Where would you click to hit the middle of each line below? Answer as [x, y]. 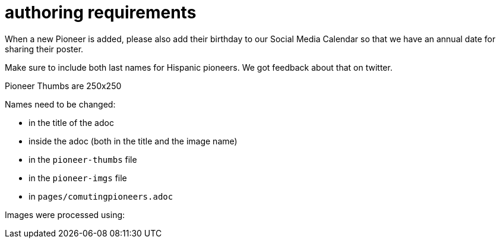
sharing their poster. [44, 49]
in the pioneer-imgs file [78, 178]
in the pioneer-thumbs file [83, 159]
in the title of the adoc [71, 122]
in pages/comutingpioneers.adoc [101, 196]
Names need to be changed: [60, 104]
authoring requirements [101, 12]
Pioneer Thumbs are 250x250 [63, 86]
